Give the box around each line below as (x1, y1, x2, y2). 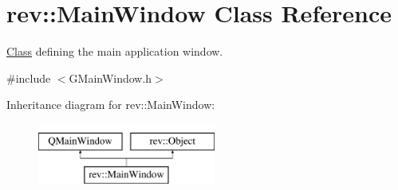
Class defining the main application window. (6, 43, 223, 60)
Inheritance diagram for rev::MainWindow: (6, 96, 215, 113)
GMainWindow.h (69, 69, 152, 86)
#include (6, 69, 51, 86)
